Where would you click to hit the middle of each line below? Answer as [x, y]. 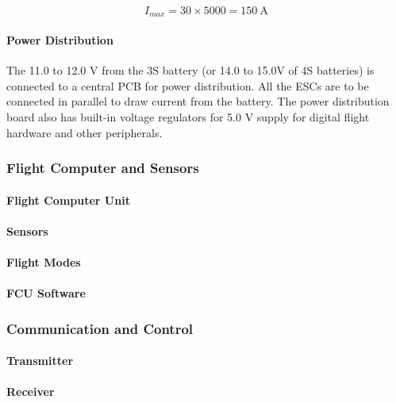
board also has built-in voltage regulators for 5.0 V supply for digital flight [188, 117]
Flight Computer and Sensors [103, 168]
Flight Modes [44, 262]
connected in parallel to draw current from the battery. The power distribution [198, 101]
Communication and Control [100, 328]
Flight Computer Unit [68, 200]
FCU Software [46, 293]
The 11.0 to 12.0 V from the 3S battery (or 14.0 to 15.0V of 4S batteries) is [190, 70]
